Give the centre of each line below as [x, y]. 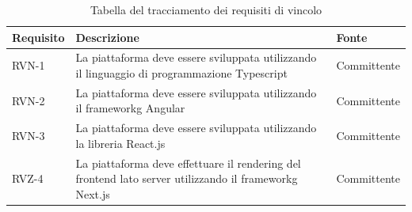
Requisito [38, 37]
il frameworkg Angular [130, 108]
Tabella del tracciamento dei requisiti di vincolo [206, 9]
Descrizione [107, 37]
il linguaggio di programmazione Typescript [181, 73]
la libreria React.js [120, 143]
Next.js [93, 193]
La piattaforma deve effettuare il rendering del [188, 163]
